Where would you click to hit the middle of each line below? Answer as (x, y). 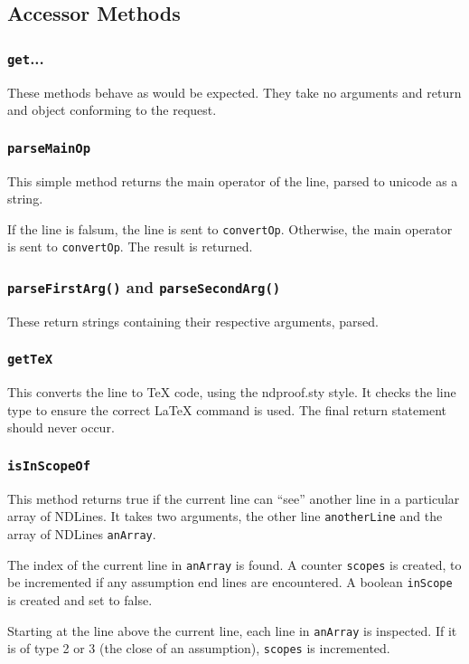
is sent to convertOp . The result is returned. (130, 247)
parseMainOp (49, 148)
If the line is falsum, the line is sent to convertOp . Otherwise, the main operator (230, 228)
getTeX (30, 360)
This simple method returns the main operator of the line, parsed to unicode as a (233, 180)
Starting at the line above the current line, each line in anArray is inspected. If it (232, 630)
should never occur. (61, 427)
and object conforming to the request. (112, 110)
